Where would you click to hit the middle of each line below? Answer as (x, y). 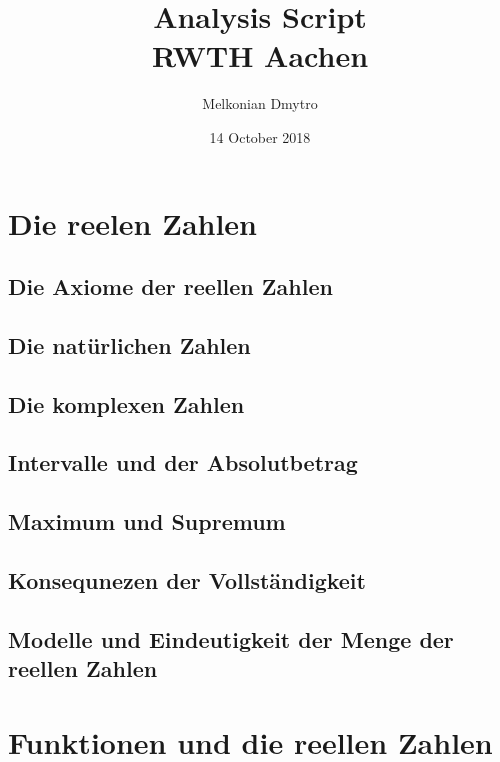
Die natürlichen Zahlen (129, 344)
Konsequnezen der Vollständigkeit (187, 579)
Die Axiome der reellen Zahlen (170, 286)
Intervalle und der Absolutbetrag (183, 462)
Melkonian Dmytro (260, 103)
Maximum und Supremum (147, 521)
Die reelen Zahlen (133, 222)
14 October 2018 (260, 136)
